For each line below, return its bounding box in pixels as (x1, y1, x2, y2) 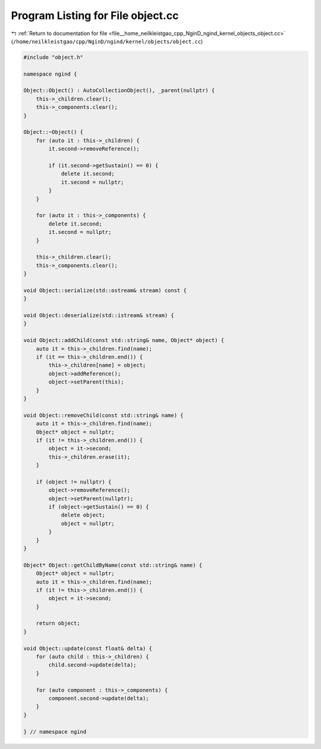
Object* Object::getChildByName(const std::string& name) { (23, 562, 203, 568)
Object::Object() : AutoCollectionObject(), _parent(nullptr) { (23, 87, 215, 94)
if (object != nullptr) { (36, 478, 112, 485)
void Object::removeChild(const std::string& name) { (23, 412, 184, 419)
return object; (36, 620, 80, 627)
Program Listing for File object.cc (11, 9, 179, 22)
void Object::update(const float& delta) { (23, 645, 153, 651)
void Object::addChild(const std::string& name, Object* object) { (23, 337, 225, 344)
